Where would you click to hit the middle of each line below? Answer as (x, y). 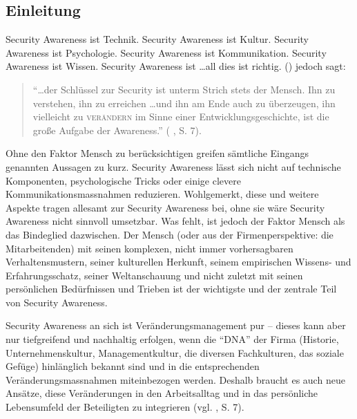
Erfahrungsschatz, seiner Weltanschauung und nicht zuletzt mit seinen (154, 275)
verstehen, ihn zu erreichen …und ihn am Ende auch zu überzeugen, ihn (184, 103)
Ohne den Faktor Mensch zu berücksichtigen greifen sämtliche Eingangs (157, 153)
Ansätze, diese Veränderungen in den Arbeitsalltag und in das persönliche (162, 393)
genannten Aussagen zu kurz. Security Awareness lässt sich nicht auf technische (173, 166)
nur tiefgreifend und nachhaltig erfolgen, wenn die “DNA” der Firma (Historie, (172, 339)
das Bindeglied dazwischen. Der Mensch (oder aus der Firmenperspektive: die (170, 234)
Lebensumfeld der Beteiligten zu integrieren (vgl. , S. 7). (125, 407)
